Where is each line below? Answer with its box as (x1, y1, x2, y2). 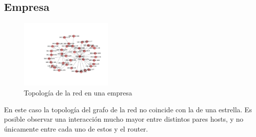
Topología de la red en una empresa (24, 87, 132, 97)
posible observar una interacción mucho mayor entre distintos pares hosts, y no (4, 114, 244, 124)
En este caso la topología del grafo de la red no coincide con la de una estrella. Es (4, 104, 252, 114)
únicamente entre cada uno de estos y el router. (4, 123, 148, 134)
